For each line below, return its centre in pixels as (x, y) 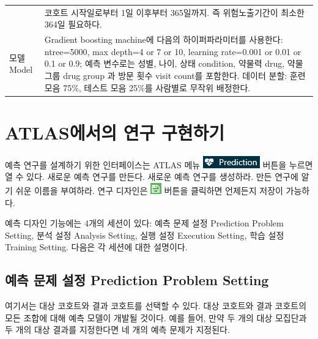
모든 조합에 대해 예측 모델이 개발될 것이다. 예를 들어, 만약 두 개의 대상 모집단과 (156, 317)
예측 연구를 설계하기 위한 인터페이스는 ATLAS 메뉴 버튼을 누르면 (159, 164)
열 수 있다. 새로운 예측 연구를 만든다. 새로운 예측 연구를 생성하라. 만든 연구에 (152, 177)
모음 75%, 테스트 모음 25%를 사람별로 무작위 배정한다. (147, 87)
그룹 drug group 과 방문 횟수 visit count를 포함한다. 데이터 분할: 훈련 (175, 75)
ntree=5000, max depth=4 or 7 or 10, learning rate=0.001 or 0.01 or (173, 51)
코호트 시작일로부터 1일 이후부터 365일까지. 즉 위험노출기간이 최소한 (174, 12)
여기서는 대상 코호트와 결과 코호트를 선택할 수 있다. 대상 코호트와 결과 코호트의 (156, 306)
